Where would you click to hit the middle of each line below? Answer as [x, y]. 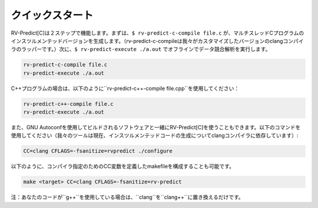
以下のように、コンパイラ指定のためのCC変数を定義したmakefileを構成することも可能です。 [123, 166]
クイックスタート [52, 15]
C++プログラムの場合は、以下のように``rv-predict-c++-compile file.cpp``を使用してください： [125, 88]
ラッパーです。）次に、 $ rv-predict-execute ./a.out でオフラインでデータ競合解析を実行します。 [146, 49]
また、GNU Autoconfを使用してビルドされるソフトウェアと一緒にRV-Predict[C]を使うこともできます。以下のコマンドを [156, 128]
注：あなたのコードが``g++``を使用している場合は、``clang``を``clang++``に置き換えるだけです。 [127, 197]
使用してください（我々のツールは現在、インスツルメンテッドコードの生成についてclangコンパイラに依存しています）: [155, 136]
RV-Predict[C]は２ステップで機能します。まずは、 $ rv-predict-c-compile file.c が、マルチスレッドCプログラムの [158, 33]
